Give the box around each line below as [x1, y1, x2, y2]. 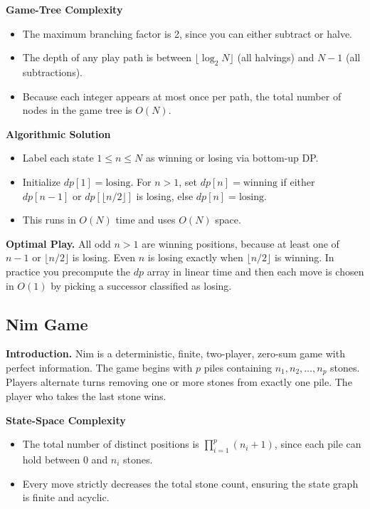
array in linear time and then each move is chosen [147, 263, 364, 278]
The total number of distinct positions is [22, 436, 199, 451]
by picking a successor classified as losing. [51, 278, 232, 293]
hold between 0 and [22, 451, 108, 466]
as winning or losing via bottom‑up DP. [145, 150, 319, 165]
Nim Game [6, 313, 88, 335]
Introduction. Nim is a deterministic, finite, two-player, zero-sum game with [6, 346, 345, 361]
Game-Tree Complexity [6, 2, 123, 16]
